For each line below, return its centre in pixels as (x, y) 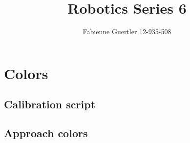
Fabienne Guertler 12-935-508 (127, 31)
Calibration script (50, 104)
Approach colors (46, 133)
